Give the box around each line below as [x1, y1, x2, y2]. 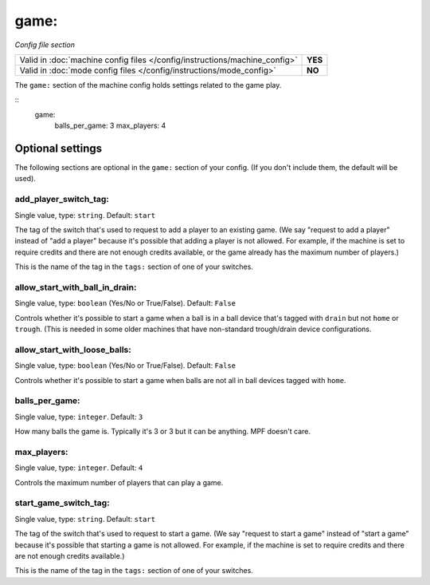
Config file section [14, 40, 76, 49]
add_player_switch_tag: [14, 194, 109, 205]
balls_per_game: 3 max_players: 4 [54, 121, 166, 131]
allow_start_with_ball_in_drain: [14, 282, 137, 293]
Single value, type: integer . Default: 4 [14, 463, 143, 472]
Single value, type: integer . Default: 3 [14, 412, 143, 421]
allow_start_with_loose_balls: [14, 344, 131, 355]
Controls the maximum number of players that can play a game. [14, 477, 224, 487]
